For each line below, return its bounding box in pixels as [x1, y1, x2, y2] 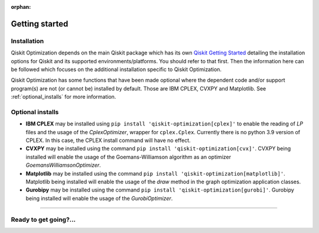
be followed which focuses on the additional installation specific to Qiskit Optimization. [11, 66, 222, 73]
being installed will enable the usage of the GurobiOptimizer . [25, 195, 173, 202]
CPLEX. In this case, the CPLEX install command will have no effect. [25, 137, 191, 144]
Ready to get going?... [11, 215, 76, 224]
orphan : [11, 4, 31, 10]
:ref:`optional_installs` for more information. [11, 93, 116, 101]
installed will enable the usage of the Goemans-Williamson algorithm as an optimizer [25, 153, 232, 160]
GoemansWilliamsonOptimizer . [25, 161, 102, 169]
